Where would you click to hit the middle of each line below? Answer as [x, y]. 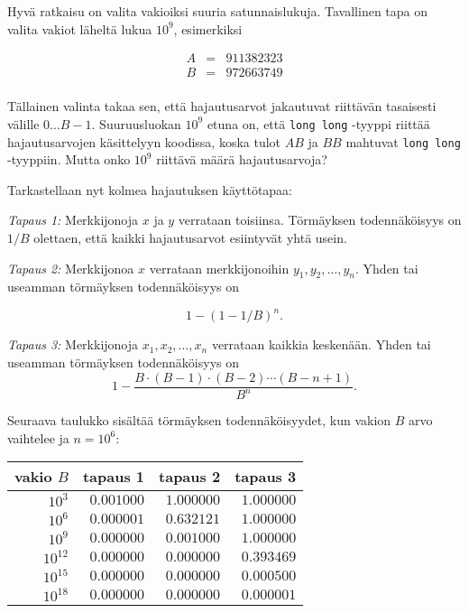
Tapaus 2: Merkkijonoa [71, 268]
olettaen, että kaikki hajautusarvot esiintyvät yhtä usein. [190, 237]
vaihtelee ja [38, 437]
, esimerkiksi [208, 28]
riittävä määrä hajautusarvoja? [242, 159]
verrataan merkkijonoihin [219, 268]
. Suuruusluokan [136, 123]
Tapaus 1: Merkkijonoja [73, 220]
